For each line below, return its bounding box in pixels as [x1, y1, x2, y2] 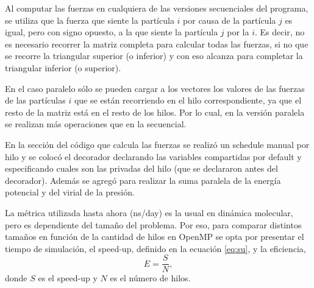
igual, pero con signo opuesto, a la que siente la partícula [5, 26, 218, 38]
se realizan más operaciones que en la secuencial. [5, 118, 187, 130]
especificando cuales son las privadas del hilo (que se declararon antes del [5, 162, 278, 175]
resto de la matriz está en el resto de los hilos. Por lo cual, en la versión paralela [5, 105, 305, 118]
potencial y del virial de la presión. [5, 186, 135, 198]
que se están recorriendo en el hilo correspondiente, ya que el [74, 94, 302, 107]
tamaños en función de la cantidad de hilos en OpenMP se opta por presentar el [5, 230, 304, 243]
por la [227, 26, 249, 38]
